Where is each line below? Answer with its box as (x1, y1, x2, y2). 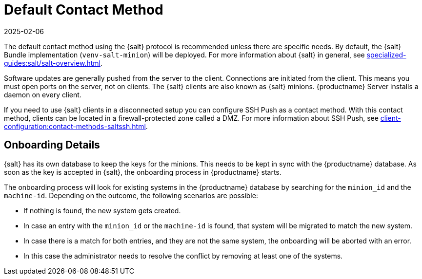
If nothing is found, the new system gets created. (23, 206, 181, 215)
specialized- (366, 50, 406, 59)
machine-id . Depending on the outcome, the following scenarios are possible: (4, 191, 258, 200)
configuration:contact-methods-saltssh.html (4, 122, 146, 130)
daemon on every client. (4, 90, 81, 99)
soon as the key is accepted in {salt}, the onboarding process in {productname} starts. (4, 167, 281, 176)
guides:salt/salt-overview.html (4, 58, 100, 67)
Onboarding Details (4, 139, 100, 151)
